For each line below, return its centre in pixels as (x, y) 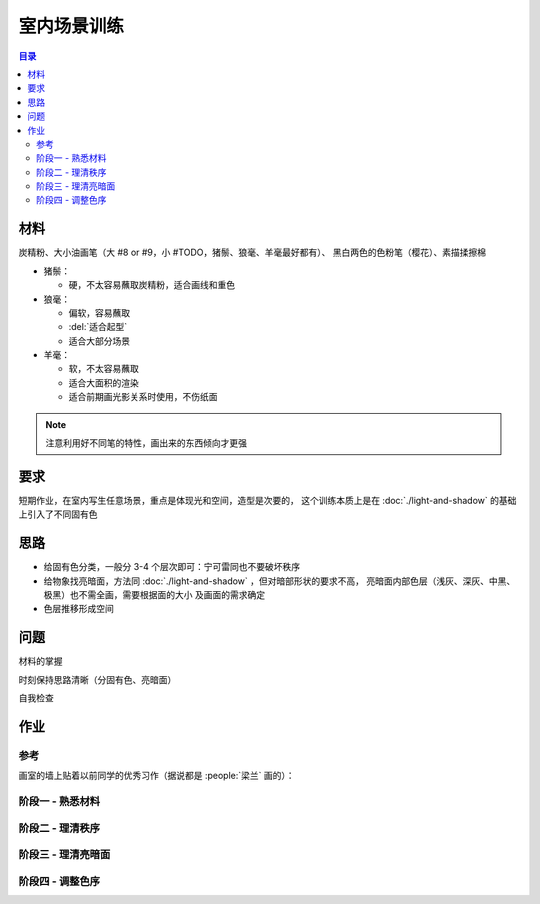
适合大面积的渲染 (103, 382)
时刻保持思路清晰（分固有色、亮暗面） (97, 679)
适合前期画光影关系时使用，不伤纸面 (143, 397)
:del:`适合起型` (98, 327)
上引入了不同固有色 (58, 514)
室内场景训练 (71, 26)
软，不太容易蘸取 (103, 369)
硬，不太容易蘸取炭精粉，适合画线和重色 (151, 285)
